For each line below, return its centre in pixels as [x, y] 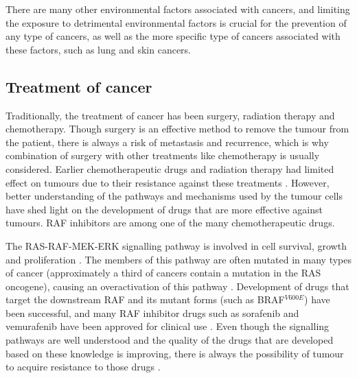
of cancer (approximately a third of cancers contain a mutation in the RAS [163, 273]
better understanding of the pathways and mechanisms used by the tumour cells [174, 196]
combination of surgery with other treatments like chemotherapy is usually [163, 155]
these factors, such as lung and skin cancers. [99, 49]
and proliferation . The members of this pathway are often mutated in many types [179, 259]
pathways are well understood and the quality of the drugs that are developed [170, 340]
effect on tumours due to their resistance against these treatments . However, [168, 182]
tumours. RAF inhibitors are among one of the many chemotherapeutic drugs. [170, 223]
